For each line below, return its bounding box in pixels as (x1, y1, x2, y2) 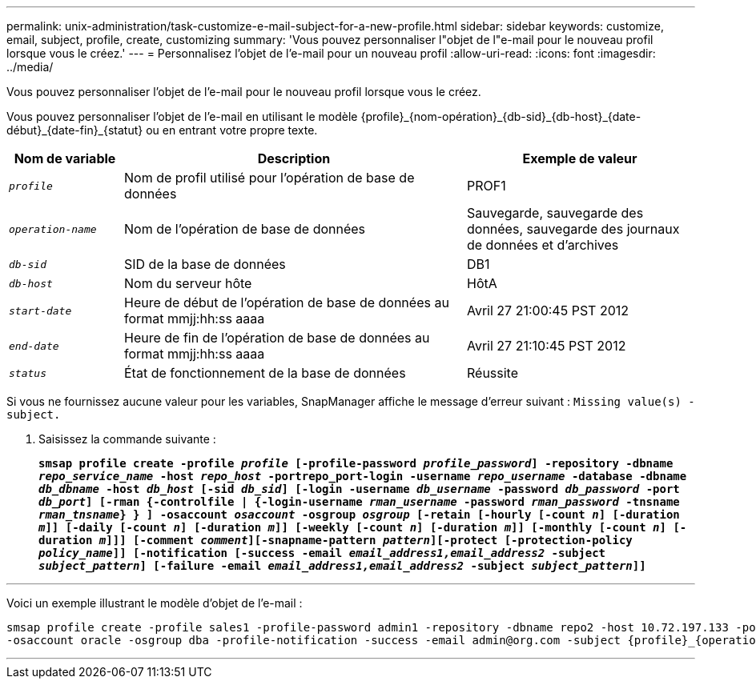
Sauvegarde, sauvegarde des (466, 205, 644, 221)
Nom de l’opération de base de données (123, 221, 366, 237)
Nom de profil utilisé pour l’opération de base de (123, 170, 415, 186)
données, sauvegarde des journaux (466, 221, 680, 237)
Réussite (466, 365, 519, 381)
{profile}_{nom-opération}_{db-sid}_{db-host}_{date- (360, 110, 641, 123)
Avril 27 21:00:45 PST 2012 (466, 302, 629, 318)
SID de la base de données (123, 256, 286, 272)
